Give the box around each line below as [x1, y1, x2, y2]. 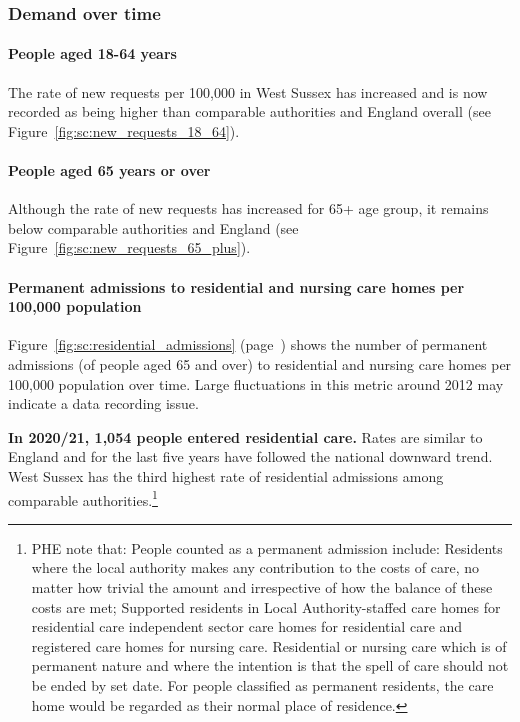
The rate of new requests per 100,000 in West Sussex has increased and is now [8, 81, 488, 102]
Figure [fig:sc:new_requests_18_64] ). [8, 120, 240, 141]
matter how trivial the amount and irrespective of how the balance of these [31, 576, 493, 597]
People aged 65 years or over [8, 160, 211, 181]
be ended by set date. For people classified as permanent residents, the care [31, 674, 494, 695]
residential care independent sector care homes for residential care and [31, 616, 463, 637]
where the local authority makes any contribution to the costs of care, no [31, 557, 479, 578]
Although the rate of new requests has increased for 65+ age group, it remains [8, 198, 489, 219]
